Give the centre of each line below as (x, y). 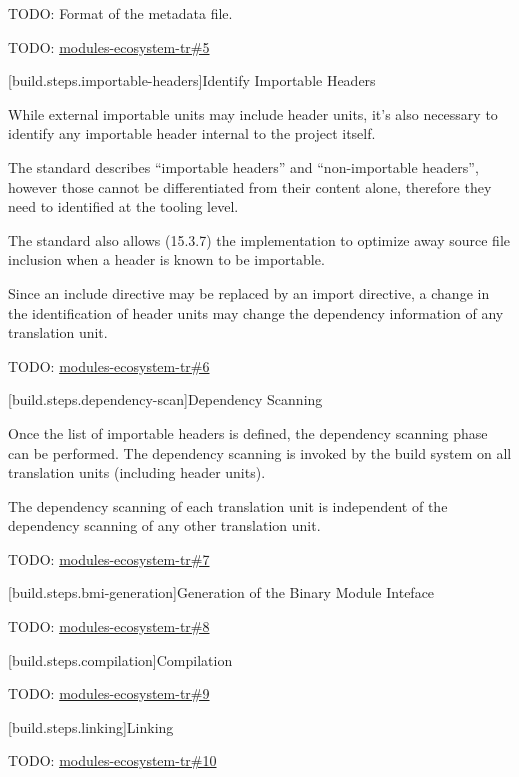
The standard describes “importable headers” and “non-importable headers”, (243, 166)
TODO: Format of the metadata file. (120, 13)
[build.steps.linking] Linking (91, 726)
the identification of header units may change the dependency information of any (256, 312)
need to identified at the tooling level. (123, 206)
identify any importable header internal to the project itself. (192, 133)
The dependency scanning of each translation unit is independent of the (228, 505)
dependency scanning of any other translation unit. (164, 525)
